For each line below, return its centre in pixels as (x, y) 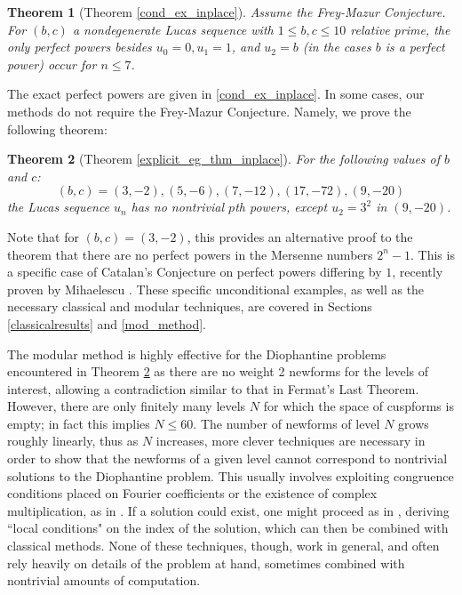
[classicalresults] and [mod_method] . (107, 323)
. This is (433, 254)
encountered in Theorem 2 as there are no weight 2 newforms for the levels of (218, 371)
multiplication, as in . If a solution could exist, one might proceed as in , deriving (228, 510)
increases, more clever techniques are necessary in (291, 441)
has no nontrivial (178, 207)
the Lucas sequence (59, 207)
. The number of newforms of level (287, 423)
